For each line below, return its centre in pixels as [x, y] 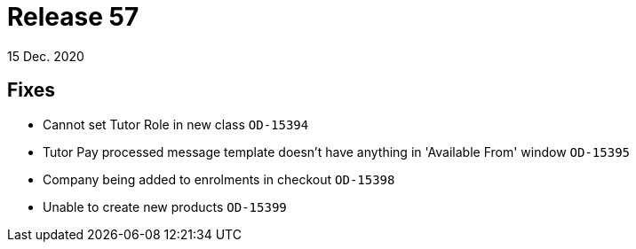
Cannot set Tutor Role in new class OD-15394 [176, 124]
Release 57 [73, 17]
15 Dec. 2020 [46, 56]
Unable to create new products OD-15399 [165, 206]
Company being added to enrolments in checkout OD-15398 [219, 179]
